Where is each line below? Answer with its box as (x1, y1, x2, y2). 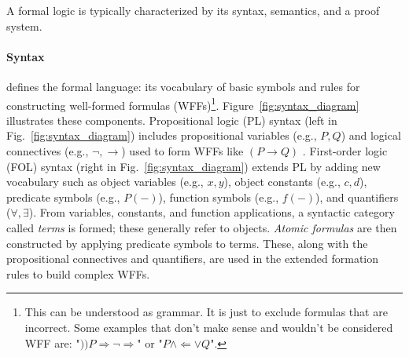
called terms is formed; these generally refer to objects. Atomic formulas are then (6, 219, 397, 235)
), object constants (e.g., (223, 173, 341, 190)
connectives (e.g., (6, 143, 89, 159)
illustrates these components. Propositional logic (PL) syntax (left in (6, 111, 337, 128)
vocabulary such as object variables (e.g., (6, 173, 204, 190)
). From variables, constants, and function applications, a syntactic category (28, 204, 395, 220)
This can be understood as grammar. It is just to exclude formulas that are (24, 304, 388, 320)
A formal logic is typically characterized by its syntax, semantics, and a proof (6, 2, 380, 18)
